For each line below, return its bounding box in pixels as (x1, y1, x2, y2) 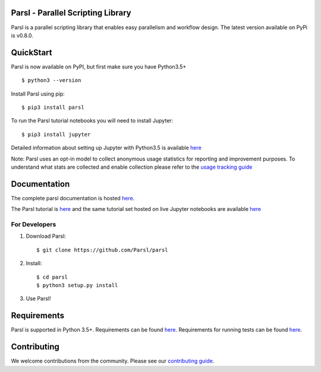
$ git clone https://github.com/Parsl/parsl (36, 247, 169, 253)
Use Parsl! (26, 295, 51, 302)
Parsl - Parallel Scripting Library (11, 8, 132, 18)
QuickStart (11, 48, 53, 58)
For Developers (11, 220, 56, 228)
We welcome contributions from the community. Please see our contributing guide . (11, 357, 215, 365)
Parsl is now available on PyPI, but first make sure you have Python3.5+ (11, 63, 187, 70)
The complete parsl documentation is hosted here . (11, 194, 135, 201)
